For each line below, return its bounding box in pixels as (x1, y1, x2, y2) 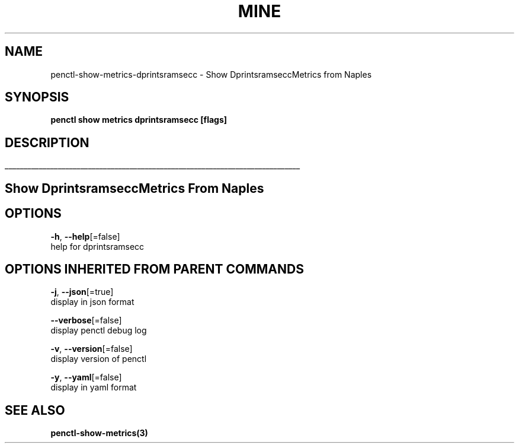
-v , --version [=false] (50, 344, 133, 354)
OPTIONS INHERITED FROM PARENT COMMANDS (5, 261, 304, 277)
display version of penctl (50, 354, 147, 364)
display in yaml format (50, 382, 137, 393)
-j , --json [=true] (50, 287, 114, 297)
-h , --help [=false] (50, 231, 120, 242)
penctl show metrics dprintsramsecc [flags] (50, 115, 228, 125)
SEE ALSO (5, 402, 65, 418)
